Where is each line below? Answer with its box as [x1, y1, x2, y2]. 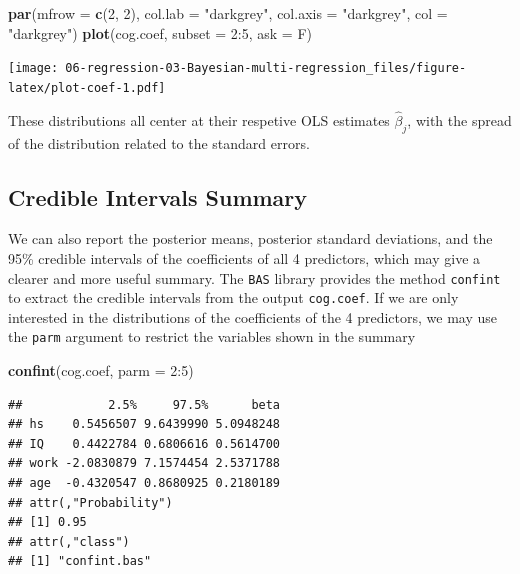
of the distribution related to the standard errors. [8, 132, 310, 153]
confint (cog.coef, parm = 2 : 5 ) [8, 360, 194, 381]
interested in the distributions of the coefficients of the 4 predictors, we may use [8, 306, 498, 327]
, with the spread [407, 109, 512, 130]
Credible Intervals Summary [8, 181, 308, 212]
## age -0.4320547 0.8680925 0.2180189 [8, 476, 281, 491]
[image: [8, 61, 59, 76]
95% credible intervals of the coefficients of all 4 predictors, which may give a [8, 247, 481, 268]
